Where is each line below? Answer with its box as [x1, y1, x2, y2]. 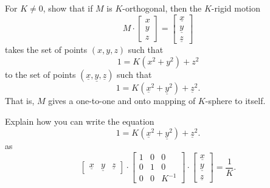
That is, [5, 94, 35, 106]
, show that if [43, 2, 93, 14]
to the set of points [5, 68, 76, 80]
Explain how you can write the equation [5, 114, 154, 127]
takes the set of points [5, 43, 88, 56]
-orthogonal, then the [122, 2, 202, 14]
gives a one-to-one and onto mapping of [48, 94, 196, 106]
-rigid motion [211, 2, 261, 14]
